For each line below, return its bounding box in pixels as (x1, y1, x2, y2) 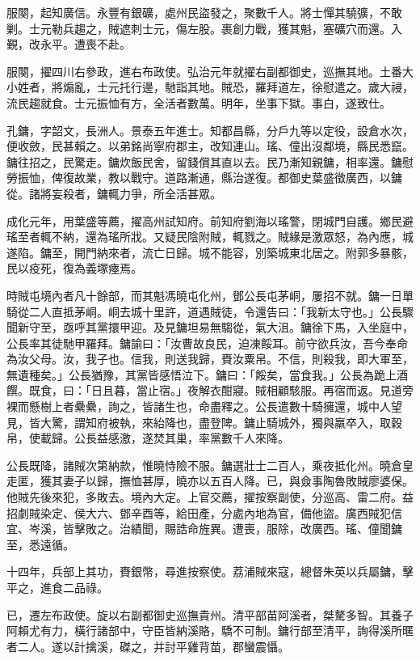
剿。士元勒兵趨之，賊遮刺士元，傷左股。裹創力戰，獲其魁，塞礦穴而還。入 (6, 19, 402, 36)
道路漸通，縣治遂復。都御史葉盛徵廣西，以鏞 (164, 169, 402, 186)
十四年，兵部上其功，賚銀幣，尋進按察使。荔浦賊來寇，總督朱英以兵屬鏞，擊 (6, 563, 414, 580)
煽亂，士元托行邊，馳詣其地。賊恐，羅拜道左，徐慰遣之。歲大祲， (62, 78, 414, 95)
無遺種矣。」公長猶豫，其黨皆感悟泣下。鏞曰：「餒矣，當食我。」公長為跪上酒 (6, 366, 408, 383)
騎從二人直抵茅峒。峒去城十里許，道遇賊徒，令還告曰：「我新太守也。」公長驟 (6, 302, 414, 319)
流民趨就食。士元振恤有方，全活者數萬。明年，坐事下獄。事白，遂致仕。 (6, 94, 391, 111)
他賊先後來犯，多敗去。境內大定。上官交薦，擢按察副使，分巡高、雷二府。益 (6, 489, 414, 506)
